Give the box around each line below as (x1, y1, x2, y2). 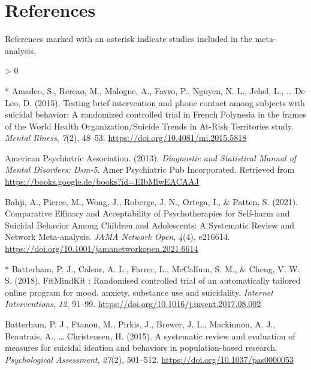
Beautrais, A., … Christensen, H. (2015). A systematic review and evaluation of (5, 329, 295, 342)
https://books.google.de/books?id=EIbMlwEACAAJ (5, 175, 200, 188)
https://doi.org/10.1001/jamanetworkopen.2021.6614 (5, 242, 198, 255)
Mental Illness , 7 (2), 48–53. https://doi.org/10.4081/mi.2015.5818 (5, 131, 247, 144)
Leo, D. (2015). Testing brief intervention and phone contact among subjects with (5, 96, 305, 109)
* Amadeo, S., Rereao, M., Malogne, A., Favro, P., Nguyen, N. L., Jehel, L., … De (5, 84, 305, 97)
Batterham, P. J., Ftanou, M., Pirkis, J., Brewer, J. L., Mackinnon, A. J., (5, 318, 276, 330)
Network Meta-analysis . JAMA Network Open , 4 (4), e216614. (5, 230, 230, 243)
